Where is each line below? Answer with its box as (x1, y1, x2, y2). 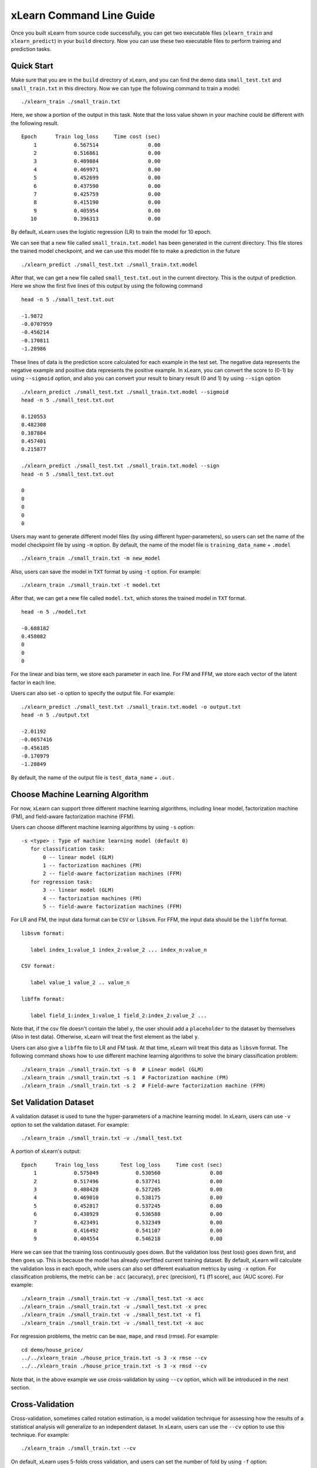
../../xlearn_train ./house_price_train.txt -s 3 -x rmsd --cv (21, 1363, 207, 1369)
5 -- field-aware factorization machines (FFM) (43, 903, 183, 910)
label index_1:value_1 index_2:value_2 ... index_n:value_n (30, 946, 207, 953)
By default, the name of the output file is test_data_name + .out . (11, 774, 175, 781)
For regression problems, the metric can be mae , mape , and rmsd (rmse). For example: (11, 1333, 220, 1340)
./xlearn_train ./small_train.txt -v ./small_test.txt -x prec (21, 1304, 207, 1310)
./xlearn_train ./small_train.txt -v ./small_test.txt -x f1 (21, 1311, 201, 1318)
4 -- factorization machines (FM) (43, 895, 142, 901)
